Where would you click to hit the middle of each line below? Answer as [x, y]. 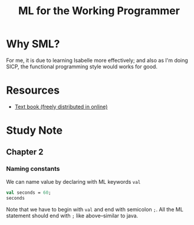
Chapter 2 [25, 152]
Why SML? [33, 44]
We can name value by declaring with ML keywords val [73, 181]
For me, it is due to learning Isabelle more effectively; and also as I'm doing [97, 60]
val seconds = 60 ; [29, 193]
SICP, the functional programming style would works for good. [82, 67]
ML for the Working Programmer [99, 11]
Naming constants [33, 169]
